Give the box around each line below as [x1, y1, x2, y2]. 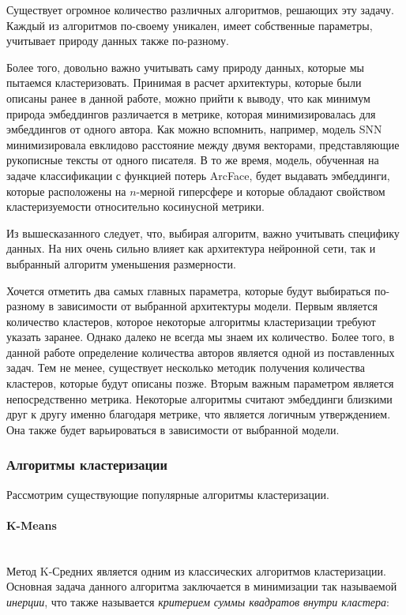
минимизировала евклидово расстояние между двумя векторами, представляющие [6, 136, 400, 152]
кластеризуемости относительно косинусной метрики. [6, 198, 265, 215]
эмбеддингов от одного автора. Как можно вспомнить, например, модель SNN [6, 121, 382, 137]
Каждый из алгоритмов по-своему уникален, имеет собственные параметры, [6, 17, 373, 33]
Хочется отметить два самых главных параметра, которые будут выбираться [6, 282, 371, 298]
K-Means [6, 516, 57, 533]
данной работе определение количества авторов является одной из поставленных [6, 343, 395, 360]
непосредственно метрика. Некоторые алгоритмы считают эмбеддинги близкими [6, 390, 393, 407]
